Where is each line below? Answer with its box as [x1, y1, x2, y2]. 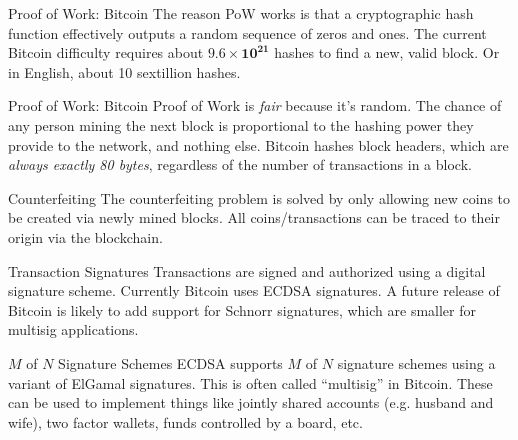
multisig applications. [8, 319, 139, 340]
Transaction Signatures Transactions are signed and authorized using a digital [8, 260, 486, 281]
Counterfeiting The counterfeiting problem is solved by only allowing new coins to [8, 187, 511, 208]
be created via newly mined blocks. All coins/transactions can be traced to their [8, 207, 500, 228]
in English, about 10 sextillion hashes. [8, 61, 241, 82]
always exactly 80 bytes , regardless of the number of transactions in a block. [8, 154, 472, 175]
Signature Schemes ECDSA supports [58, 352, 283, 373]
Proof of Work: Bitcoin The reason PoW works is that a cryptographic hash [8, 3, 474, 23]
